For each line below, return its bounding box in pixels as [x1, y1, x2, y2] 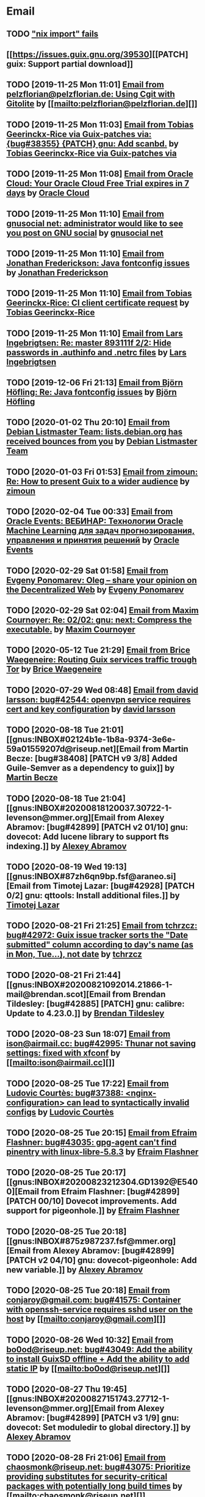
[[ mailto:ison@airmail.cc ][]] [6, 1057, 115, 1068]
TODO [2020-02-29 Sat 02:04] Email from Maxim [6, 606, 199, 616]
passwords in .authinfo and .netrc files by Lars [6, 347, 187, 358]
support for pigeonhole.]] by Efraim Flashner [6, 1206, 180, 1216]
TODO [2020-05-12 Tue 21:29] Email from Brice [6, 645, 190, 656]
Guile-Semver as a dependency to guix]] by [6, 763, 175, 774]
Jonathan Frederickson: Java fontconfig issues [6, 258, 190, 268]
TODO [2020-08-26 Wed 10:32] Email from [6, 1335, 174, 1345]
